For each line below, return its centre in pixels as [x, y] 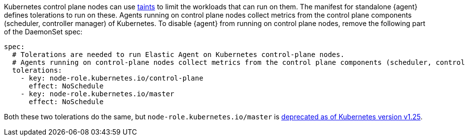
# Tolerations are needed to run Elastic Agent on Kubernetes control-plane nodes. [178, 55]
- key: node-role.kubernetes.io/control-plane [112, 78]
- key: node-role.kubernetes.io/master [97, 94]
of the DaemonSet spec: [43, 32]
